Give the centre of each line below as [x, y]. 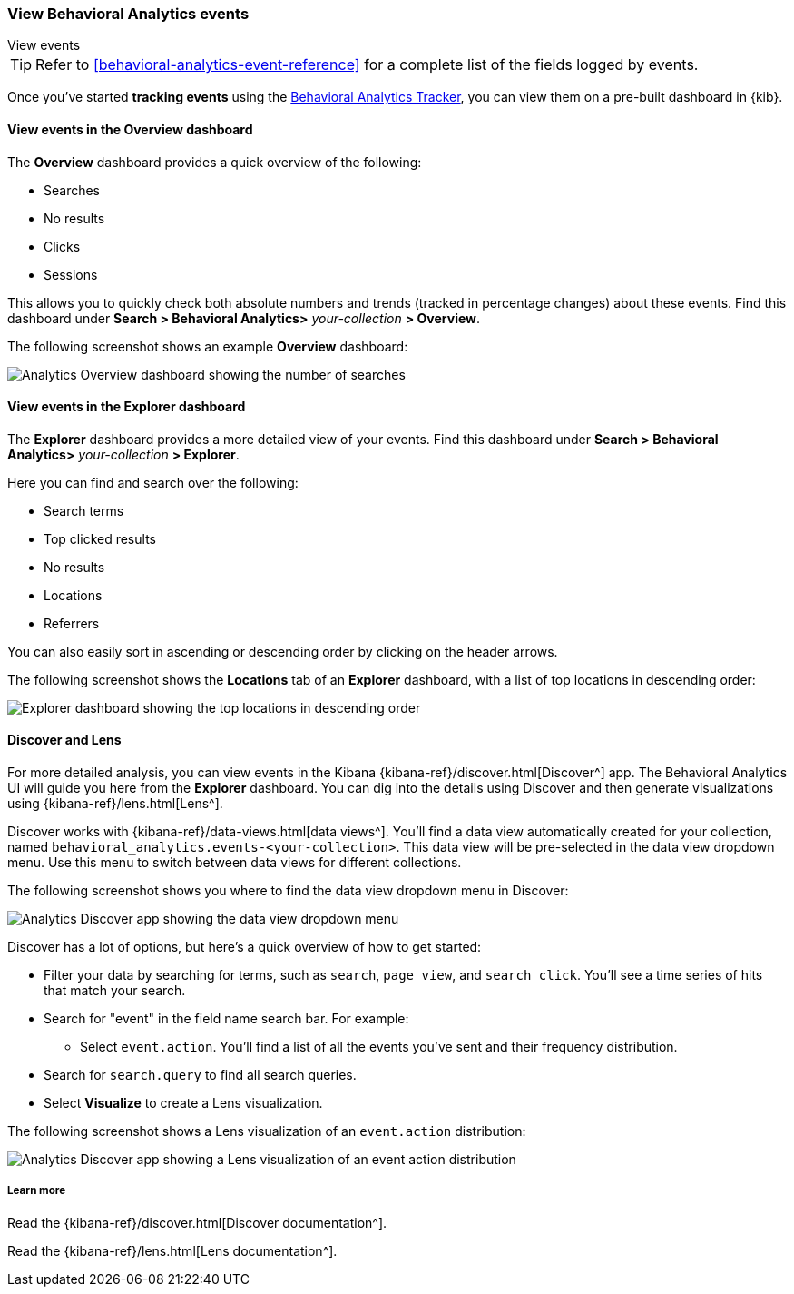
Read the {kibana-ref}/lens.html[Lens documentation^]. [172, 1250]
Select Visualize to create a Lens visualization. [183, 1103]
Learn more [37, 1191]
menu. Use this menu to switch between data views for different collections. [235, 863]
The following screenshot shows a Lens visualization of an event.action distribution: [267, 1131]
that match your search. [115, 991]
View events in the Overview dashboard [130, 129]
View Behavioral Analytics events [128, 14]
